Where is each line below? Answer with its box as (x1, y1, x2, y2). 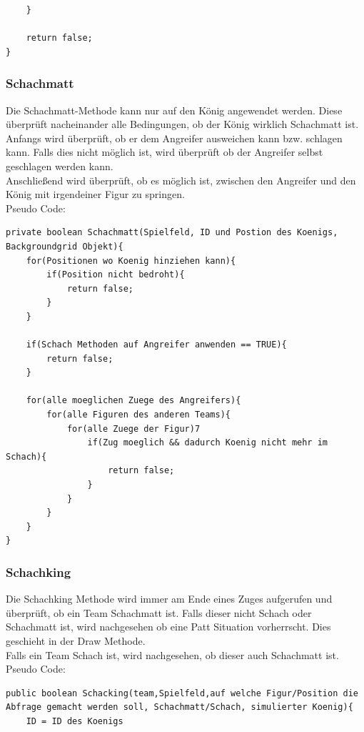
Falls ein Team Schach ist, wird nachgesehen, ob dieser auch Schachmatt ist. (6, 647, 339, 662)
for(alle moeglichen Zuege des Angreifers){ (26, 395, 241, 406)
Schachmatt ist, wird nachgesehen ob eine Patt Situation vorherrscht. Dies (6, 619, 331, 634)
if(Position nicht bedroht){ (46, 269, 185, 280)
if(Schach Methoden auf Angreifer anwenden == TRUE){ (26, 340, 287, 350)
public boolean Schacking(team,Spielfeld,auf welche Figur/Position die (6, 688, 358, 698)
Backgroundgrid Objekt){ (6, 241, 123, 252)
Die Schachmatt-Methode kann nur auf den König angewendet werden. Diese (6, 102, 343, 117)
